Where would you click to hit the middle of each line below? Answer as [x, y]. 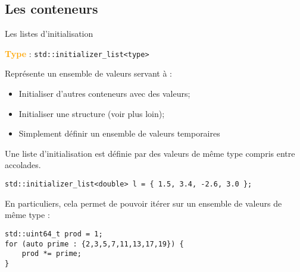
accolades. [23, 165]
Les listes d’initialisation [49, 34]
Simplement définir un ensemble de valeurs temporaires [119, 133]
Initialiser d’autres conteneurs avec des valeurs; [104, 94]
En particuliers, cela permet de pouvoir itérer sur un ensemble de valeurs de [143, 203]
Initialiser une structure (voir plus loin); [92, 113]
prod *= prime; [51, 254]
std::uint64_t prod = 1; [54, 234]
